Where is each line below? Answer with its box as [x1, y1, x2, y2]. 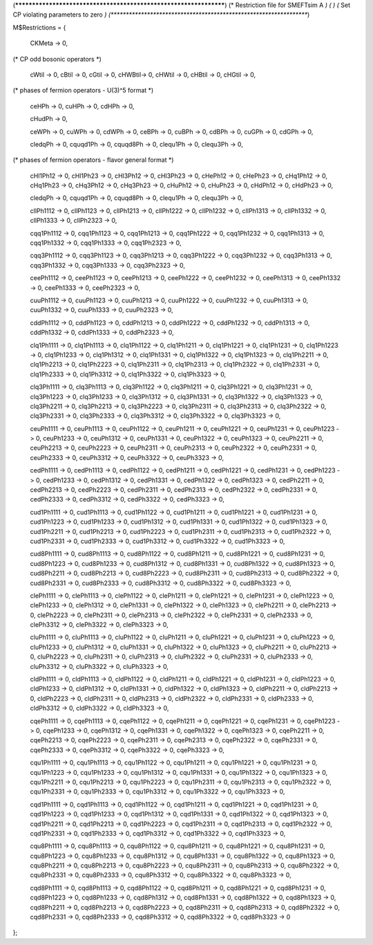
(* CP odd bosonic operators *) [12, 55, 102, 63]
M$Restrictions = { [12, 23, 66, 31]
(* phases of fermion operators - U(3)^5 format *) [12, 86, 154, 95]
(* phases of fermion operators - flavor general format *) [12, 156, 174, 164]
